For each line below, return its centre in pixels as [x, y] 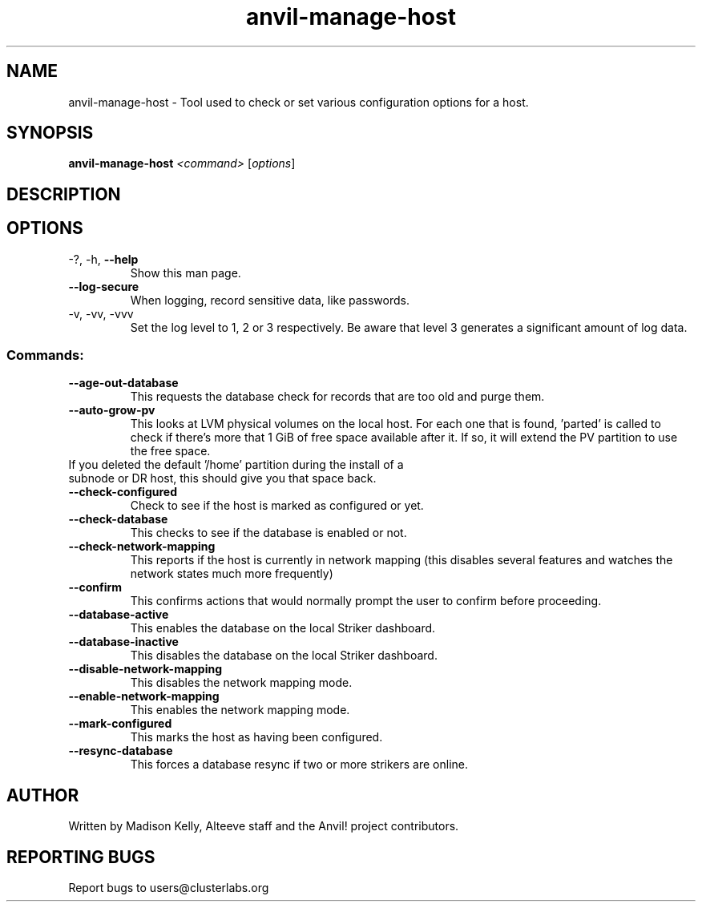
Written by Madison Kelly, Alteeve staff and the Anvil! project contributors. [264, 826]
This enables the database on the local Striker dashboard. [283, 628]
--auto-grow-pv [112, 410]
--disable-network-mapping [145, 669]
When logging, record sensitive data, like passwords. [270, 300]
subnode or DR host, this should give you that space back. [222, 478]
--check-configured [123, 492]
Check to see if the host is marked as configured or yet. [277, 506]
